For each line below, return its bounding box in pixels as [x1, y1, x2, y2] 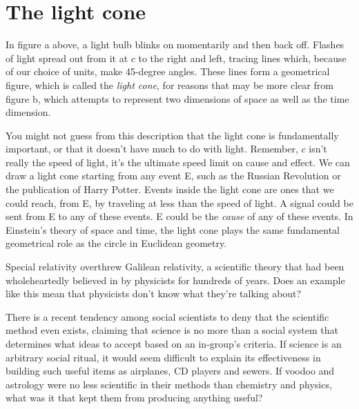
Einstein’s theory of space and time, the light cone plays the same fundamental [6, 222, 340, 237]
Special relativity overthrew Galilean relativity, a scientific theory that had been [6, 259, 345, 274]
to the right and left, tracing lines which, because [138, 50, 347, 65]
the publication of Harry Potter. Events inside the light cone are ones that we [6, 182, 334, 197]
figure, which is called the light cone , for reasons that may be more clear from [6, 77, 333, 92]
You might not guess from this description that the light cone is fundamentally [6, 128, 339, 142]
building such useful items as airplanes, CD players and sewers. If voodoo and [6, 363, 335, 378]
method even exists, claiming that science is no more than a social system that [6, 323, 338, 337]
